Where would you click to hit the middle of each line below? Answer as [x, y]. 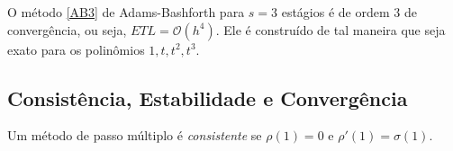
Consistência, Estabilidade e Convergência [208, 98]
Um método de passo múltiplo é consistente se [135, 135]
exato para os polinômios [76, 49]
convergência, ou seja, [67, 29]
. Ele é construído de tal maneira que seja [331, 29]
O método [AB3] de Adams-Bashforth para [126, 12]
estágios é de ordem [335, 12]
